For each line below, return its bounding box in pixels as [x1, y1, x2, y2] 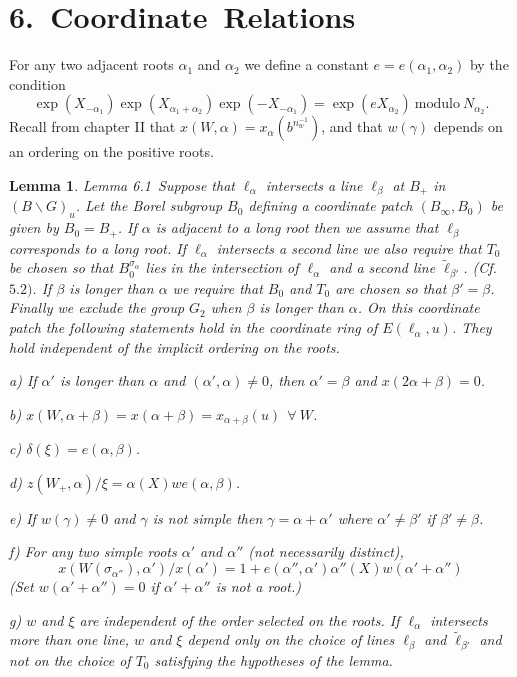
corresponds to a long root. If [9, 237, 186, 258]
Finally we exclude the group [9, 297, 185, 318]
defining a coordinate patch [248, 195, 413, 216]
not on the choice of [9, 649, 131, 670]
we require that [172, 277, 263, 298]
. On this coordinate [357, 297, 480, 318]
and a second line [329, 257, 436, 278]
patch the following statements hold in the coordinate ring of [9, 317, 378, 338]
